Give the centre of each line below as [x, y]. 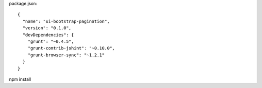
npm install [20, 79]
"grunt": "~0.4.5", [51, 41]
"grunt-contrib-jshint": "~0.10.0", [71, 48]
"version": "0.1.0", [47, 28]
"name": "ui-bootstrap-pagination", [66, 21]
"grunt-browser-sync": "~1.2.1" [66, 55]
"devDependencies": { [48, 35]
